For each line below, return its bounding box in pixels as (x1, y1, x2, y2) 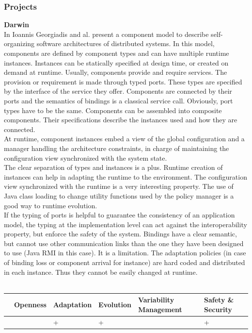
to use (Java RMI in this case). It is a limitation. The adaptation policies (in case (4, 248, 246, 258)
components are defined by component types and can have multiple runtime (4, 48, 229, 58)
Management (138, 304, 182, 314)
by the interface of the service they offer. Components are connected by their (4, 86, 232, 96)
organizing (4, 38, 35, 49)
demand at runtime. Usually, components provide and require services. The (4, 67, 227, 77)
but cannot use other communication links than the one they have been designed (4, 238, 244, 248)
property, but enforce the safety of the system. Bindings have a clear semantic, (4, 229, 237, 239)
